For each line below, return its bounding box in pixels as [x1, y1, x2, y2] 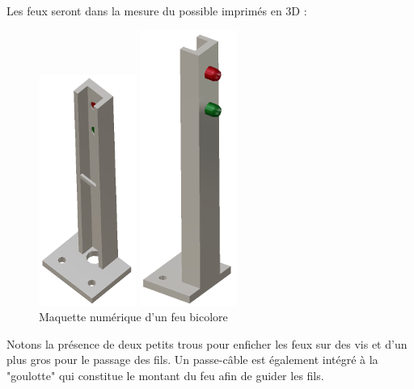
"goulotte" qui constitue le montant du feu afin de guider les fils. [6, 366, 324, 383]
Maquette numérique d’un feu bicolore [39, 308, 228, 325]
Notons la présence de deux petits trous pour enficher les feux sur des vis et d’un [6, 335, 408, 352]
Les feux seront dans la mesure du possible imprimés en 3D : [6, 2, 307, 19]
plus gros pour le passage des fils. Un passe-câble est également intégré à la [6, 351, 378, 368]
